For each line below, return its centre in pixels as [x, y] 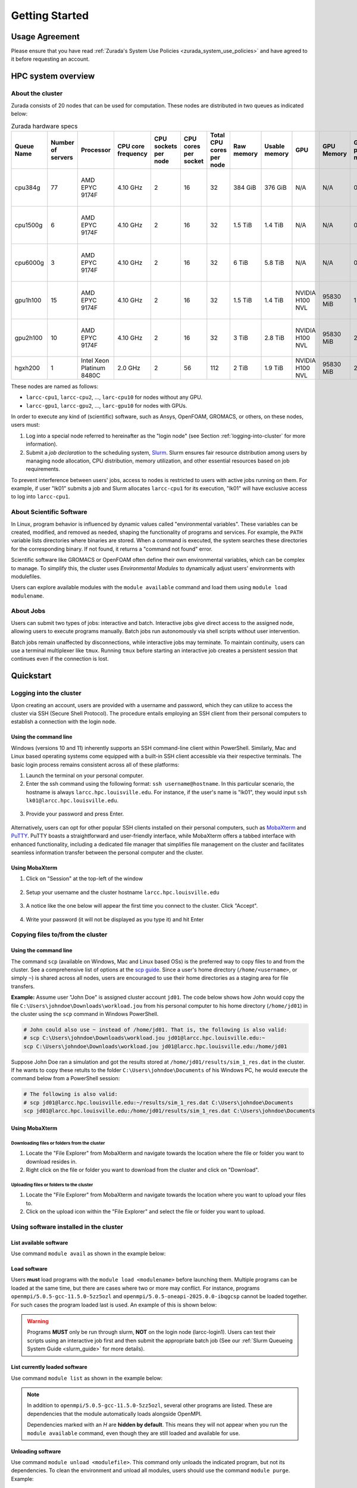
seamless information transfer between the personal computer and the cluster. [107, 853]
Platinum [93, 368]
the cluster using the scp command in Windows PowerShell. [85, 1014]
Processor [96, 150]
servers [62, 157]
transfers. [23, 986]
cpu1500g [29, 225]
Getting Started [50, 15]
